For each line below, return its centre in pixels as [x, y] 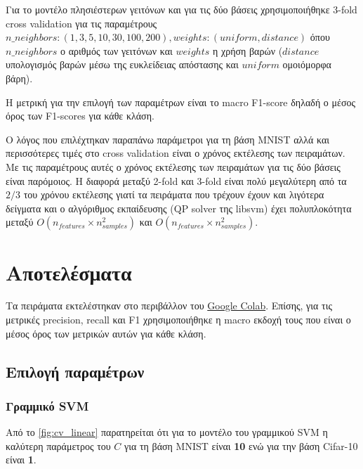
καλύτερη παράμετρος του [58, 445]
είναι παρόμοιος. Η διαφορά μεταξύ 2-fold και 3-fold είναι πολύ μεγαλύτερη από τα [176, 180]
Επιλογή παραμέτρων [75, 371]
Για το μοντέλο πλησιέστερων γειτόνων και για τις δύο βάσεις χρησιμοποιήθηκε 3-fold [181, 9]
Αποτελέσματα [69, 272]
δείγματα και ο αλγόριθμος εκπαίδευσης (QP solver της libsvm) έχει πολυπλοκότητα [179, 208]
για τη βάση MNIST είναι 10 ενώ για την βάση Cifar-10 [241, 445]
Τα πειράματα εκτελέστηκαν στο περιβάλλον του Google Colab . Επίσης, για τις [169, 306]
